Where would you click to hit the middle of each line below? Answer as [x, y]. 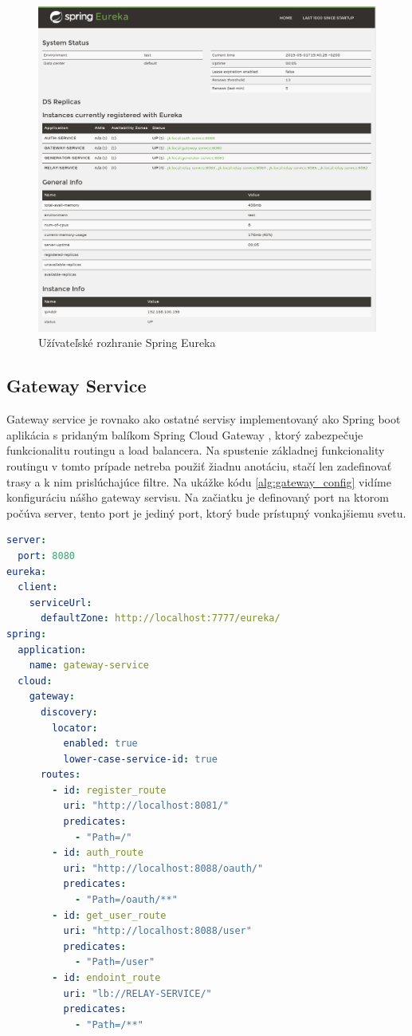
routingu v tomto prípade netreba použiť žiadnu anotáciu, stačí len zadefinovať [199, 466]
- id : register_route [109, 790]
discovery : [69, 712]
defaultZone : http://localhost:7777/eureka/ [160, 618]
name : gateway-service [89, 666]
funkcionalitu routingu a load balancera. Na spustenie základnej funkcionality [196, 450]
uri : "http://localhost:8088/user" [157, 931]
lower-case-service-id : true [140, 759]
